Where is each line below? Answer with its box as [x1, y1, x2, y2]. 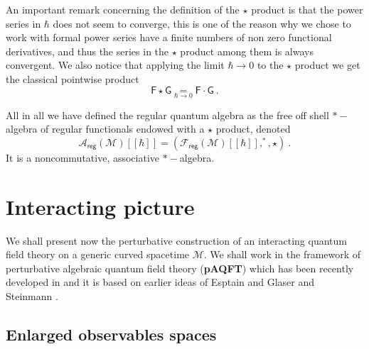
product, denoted [215, 121, 291, 136]
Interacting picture [6, 192, 195, 221]
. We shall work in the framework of [203, 247, 361, 262]
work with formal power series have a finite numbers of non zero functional [6, 30, 332, 45]
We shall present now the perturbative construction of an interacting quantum [6, 233, 347, 248]
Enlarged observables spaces [6, 323, 217, 345]
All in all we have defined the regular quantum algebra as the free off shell [6, 107, 329, 122]
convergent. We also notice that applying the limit [6, 57, 225, 72]
